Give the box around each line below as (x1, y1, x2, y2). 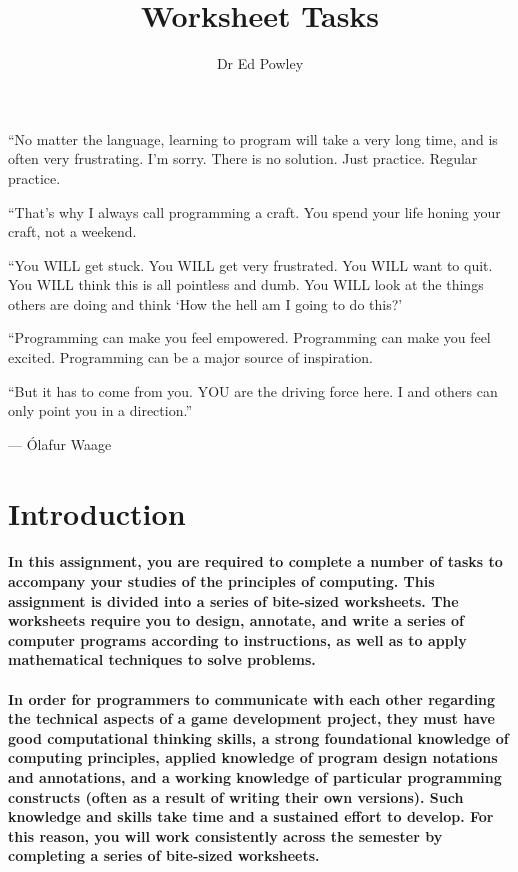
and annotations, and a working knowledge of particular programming (8, 766, 502, 787)
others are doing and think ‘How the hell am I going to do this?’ (8, 293, 403, 314)
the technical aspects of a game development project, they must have (8, 708, 495, 729)
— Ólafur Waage (8, 433, 112, 454)
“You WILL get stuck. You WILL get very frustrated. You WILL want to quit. (8, 254, 493, 275)
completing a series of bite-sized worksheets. (8, 845, 320, 866)
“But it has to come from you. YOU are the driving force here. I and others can (8, 380, 498, 401)
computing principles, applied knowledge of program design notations (8, 747, 498, 768)
